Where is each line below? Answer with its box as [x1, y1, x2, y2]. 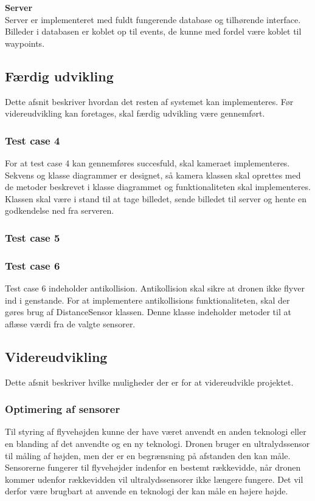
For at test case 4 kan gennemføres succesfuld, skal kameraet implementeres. [5, 156, 290, 169]
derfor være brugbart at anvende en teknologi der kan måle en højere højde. [5, 485, 288, 497]
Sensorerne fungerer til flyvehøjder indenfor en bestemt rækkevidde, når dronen [5, 461, 301, 474]
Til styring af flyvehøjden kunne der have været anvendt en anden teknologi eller [5, 425, 306, 438]
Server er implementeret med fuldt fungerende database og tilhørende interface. [5, 13, 301, 26]
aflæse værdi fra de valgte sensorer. [5, 317, 136, 330]
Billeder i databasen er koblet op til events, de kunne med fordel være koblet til [5, 25, 302, 38]
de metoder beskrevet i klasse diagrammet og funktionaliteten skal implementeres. [5, 180, 311, 193]
